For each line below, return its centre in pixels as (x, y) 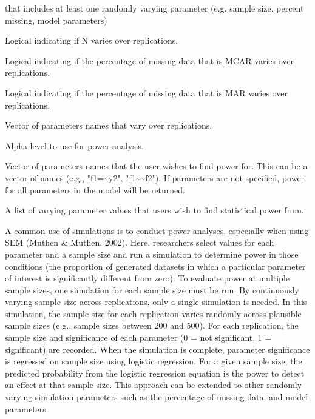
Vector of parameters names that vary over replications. (109, 125)
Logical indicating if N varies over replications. (92, 40)
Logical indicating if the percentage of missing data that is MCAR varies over (150, 60)
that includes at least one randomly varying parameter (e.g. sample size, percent (154, 8)
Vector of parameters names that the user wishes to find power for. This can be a (156, 166)
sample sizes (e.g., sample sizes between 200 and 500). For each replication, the (152, 325)
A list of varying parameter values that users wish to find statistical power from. (154, 210)
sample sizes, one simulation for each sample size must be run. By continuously (152, 290)
